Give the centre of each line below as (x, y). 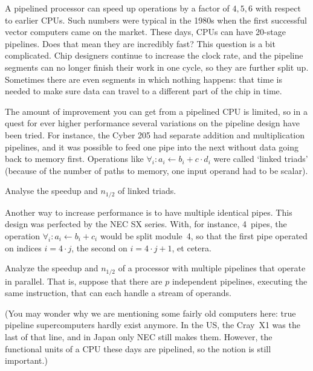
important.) (26, 360)
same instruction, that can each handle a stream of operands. (118, 293)
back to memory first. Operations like (74, 159)
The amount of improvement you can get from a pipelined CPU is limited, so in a (156, 111)
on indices (23, 247)
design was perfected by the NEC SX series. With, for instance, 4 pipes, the (146, 224)
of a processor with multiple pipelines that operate (212, 268)
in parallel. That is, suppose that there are (84, 281)
